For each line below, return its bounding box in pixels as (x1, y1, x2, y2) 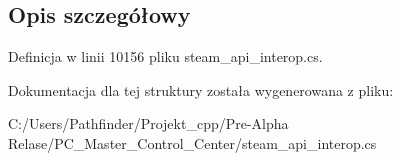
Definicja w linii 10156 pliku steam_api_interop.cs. (8, 46, 323, 67)
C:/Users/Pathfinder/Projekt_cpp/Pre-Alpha (8, 113, 289, 134)
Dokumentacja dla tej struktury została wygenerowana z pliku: (8, 79, 394, 100)
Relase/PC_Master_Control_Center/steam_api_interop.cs (8, 132, 377, 153)
